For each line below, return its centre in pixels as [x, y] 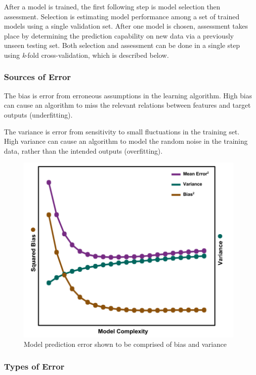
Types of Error [34, 366]
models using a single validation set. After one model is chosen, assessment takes [126, 26]
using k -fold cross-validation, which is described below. [86, 55]
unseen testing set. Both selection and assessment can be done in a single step [122, 45]
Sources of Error [38, 77]
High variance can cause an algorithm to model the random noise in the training [126, 141]
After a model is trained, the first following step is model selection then [112, 6]
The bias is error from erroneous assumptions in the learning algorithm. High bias [128, 95]
